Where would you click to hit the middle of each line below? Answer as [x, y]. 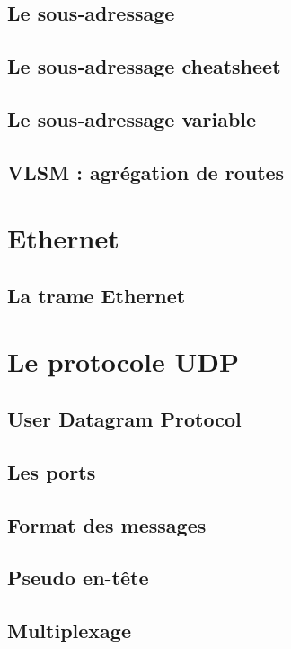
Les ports [52, 471]
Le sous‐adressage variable [132, 118]
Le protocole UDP [123, 361]
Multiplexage [69, 631]
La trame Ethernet [97, 295]
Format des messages [107, 524]
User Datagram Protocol [124, 419]
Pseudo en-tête [78, 577]
